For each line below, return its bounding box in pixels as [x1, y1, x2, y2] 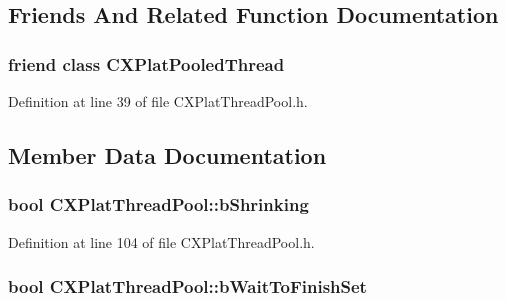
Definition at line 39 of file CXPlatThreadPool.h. [8, 91, 308, 111]
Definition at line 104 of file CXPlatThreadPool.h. [8, 231, 315, 252]
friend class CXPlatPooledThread [8, 51, 285, 76]
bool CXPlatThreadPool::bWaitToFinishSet [8, 274, 367, 299]
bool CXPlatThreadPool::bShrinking [8, 192, 309, 217]
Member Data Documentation [8, 139, 327, 170]
